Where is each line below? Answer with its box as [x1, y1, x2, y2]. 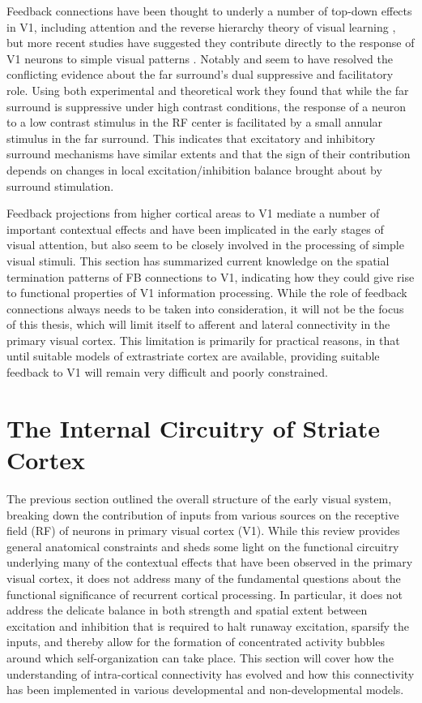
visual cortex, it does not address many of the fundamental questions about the [6, 569, 401, 586]
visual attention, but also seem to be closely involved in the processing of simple [6, 236, 404, 253]
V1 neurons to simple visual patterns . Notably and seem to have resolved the [6, 50, 393, 67]
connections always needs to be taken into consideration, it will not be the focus [6, 300, 404, 317]
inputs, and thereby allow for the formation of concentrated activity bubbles [6, 633, 386, 650]
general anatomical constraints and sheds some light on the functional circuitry [6, 537, 399, 554]
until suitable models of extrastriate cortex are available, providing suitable [6, 347, 380, 364]
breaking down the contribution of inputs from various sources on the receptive [6, 506, 399, 523]
